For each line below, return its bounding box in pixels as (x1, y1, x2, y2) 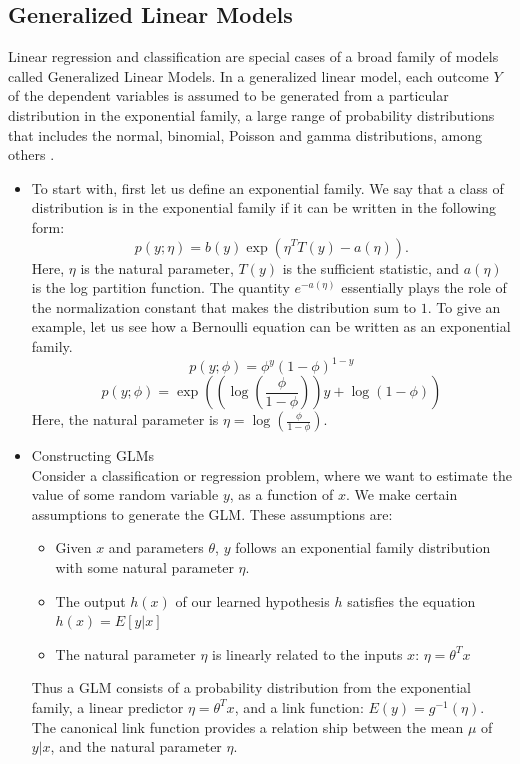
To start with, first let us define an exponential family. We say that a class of (31, 177, 504, 198)
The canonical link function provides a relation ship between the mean (31, 716, 464, 737)
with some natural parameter (55, 556, 234, 577)
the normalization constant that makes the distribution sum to (31, 296, 417, 317)
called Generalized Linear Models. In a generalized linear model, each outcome (8, 65, 489, 86)
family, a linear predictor (31, 696, 184, 717)
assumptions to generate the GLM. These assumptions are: (31, 503, 393, 524)
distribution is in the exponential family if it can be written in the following (31, 197, 497, 218)
